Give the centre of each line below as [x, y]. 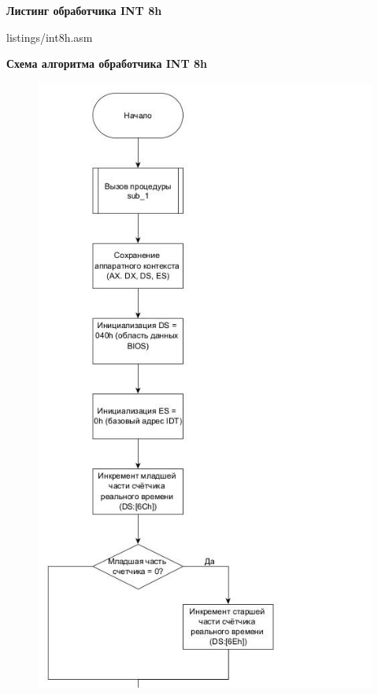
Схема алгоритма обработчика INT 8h [107, 63]
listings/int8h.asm [50, 37]
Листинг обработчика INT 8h [84, 10]
